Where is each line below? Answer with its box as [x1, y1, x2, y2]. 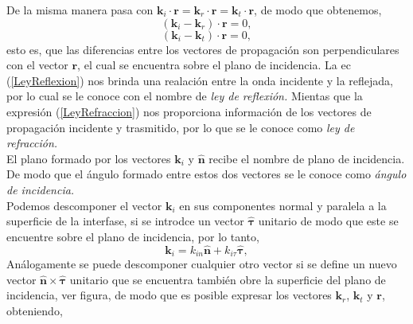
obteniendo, [6, 302, 63, 318]
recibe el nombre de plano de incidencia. [208, 150, 405, 166]
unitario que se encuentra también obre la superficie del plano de [69, 271, 386, 287]
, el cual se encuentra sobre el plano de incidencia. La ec [77, 57, 351, 73]
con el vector [6, 57, 68, 73]
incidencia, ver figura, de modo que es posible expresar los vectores [6, 287, 332, 303]
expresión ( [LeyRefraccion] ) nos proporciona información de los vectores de [6, 103, 372, 119]
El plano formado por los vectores [6, 150, 171, 166]
